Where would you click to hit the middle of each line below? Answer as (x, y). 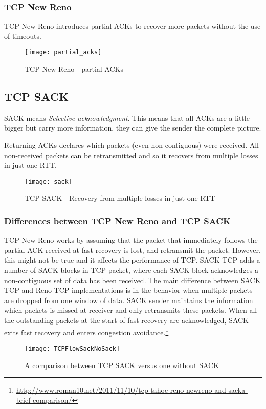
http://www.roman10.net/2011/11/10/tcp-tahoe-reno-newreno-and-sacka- (132, 390)
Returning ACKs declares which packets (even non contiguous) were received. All (131, 145)
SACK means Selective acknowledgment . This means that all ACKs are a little (127, 117)
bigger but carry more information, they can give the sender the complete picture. (133, 128)
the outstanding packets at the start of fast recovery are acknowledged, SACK (126, 320)
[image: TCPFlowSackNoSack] (72, 348)
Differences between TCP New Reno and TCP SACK (117, 221)
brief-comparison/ (44, 400)
